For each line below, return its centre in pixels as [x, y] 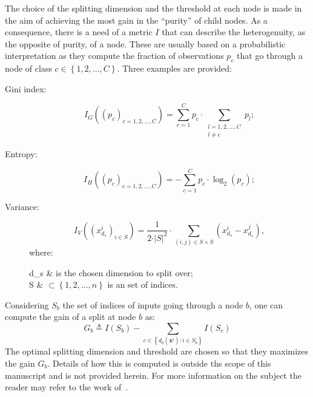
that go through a [270, 56]
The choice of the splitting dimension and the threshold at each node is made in [153, 8]
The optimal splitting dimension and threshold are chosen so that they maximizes [157, 351]
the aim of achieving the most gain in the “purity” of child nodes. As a [136, 20]
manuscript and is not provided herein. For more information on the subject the [153, 375]
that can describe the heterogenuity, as [234, 32]
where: [41, 252]
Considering [27, 304]
